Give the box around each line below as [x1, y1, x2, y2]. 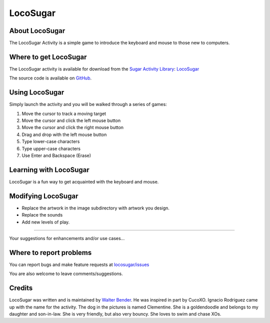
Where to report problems [9, 248, 92, 257]
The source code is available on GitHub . [9, 75, 92, 81]
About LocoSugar [9, 26, 65, 35]
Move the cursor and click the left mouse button [21, 117, 121, 123]
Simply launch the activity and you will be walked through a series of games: [9, 101, 167, 107]
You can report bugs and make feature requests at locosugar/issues [9, 261, 149, 267]
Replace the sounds [21, 212, 63, 218]
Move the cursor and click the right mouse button [21, 124, 124, 130]
